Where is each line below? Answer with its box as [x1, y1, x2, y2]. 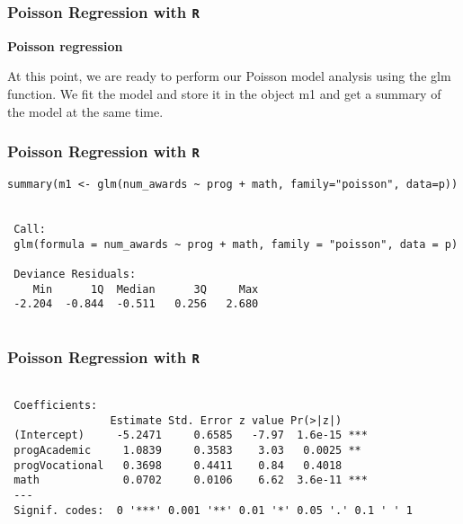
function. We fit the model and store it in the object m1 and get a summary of [7, 84, 441, 102]
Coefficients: [13, 398, 98, 412]
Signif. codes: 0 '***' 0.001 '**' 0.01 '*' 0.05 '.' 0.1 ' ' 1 [13, 503, 414, 517]
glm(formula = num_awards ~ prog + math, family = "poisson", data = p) [13, 237, 459, 251]
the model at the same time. [7, 102, 164, 120]
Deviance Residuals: [13, 267, 137, 280]
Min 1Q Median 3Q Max [32, 282, 259, 296]
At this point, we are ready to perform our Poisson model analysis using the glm [7, 67, 451, 85]
